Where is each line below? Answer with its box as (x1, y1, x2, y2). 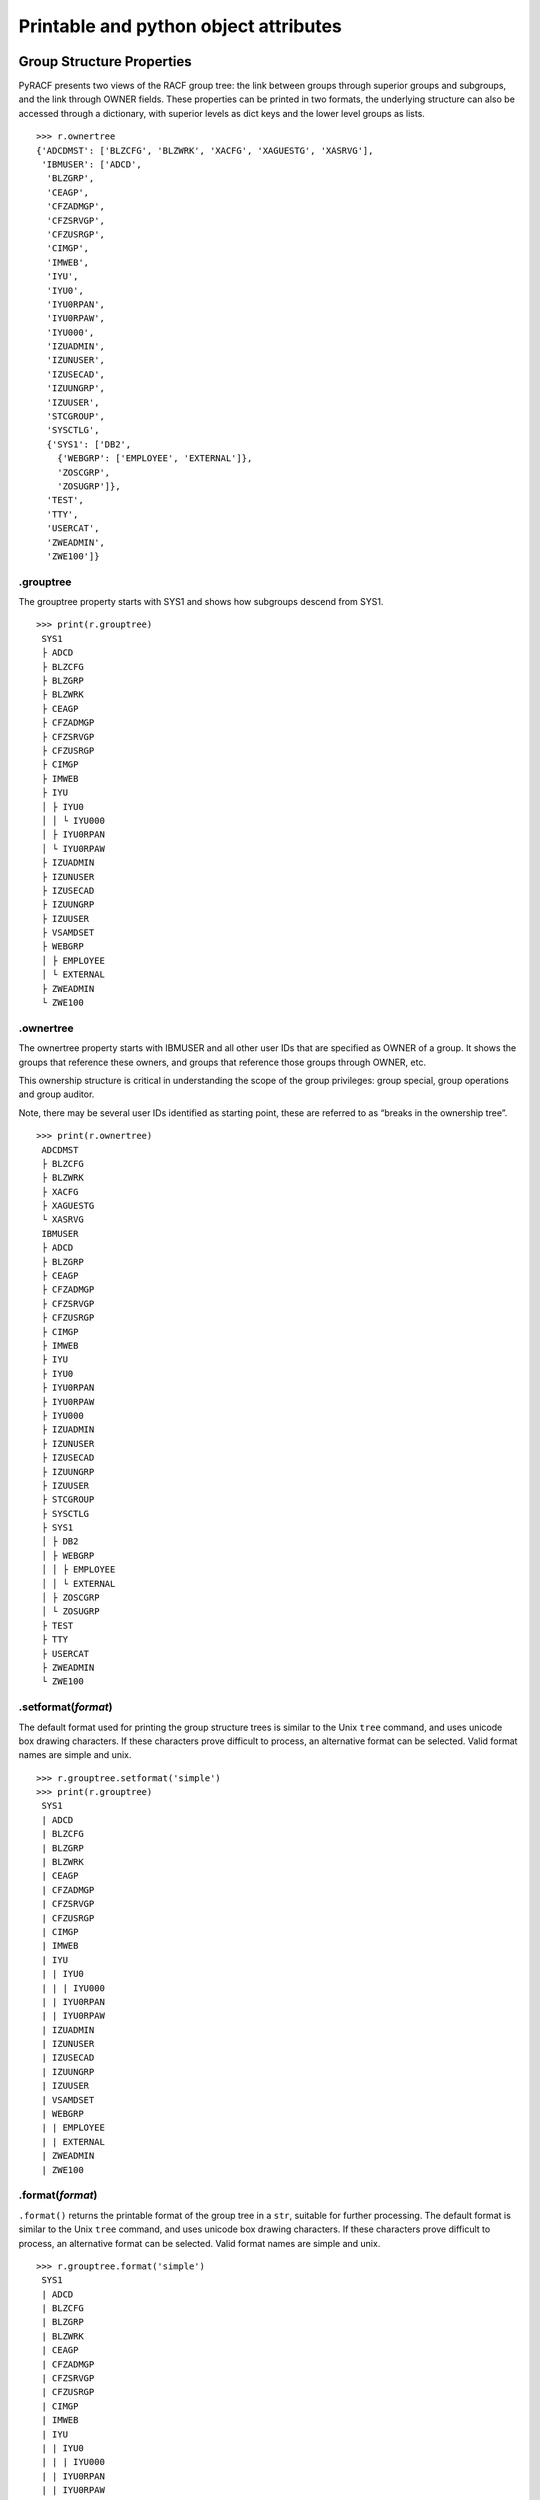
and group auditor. (18, 1088, 95, 1100)
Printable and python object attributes (18, 15, 342, 37)
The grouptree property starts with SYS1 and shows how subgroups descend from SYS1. (18, 596, 384, 608)
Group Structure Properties (18, 53, 192, 70)
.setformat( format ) (18, 1700, 114, 1714)
